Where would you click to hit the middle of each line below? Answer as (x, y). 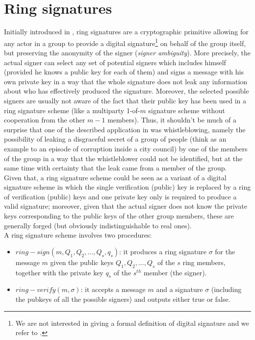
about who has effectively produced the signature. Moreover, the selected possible (127, 91)
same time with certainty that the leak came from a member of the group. (115, 168)
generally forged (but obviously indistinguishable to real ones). (98, 225)
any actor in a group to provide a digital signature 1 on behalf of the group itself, (125, 42)
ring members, (204, 262)
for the (225, 251)
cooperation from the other (45, 120)
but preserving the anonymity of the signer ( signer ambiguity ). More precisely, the (127, 52)
